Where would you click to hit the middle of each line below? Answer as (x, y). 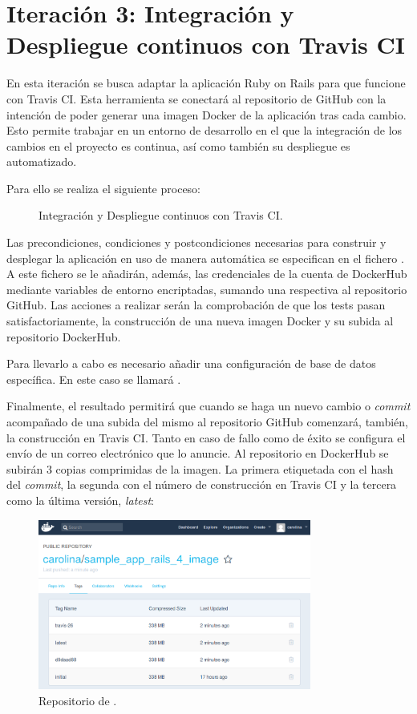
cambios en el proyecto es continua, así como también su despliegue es (178, 145)
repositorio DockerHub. (64, 336)
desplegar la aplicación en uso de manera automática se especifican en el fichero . (205, 258)
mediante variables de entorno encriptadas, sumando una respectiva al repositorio (207, 289)
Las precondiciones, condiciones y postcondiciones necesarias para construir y (196, 242)
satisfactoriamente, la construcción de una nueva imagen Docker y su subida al (200, 321)
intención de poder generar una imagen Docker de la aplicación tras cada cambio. (206, 114)
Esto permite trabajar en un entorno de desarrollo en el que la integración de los (204, 130)
